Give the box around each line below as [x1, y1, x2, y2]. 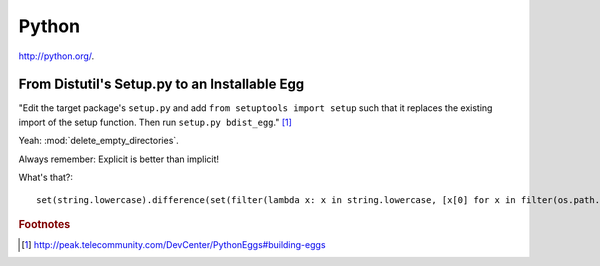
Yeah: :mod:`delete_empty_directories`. [18, 135, 179, 147]
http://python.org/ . [18, 50, 95, 62]
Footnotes [18, 217, 71, 231]
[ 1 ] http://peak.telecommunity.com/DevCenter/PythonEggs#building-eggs [21, 239, 326, 251]
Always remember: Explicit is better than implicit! [18, 153, 220, 165]
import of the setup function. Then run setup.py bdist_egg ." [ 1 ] [18, 116, 292, 128]
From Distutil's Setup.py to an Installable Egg [18, 76, 305, 93]
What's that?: [18, 171, 74, 184]
